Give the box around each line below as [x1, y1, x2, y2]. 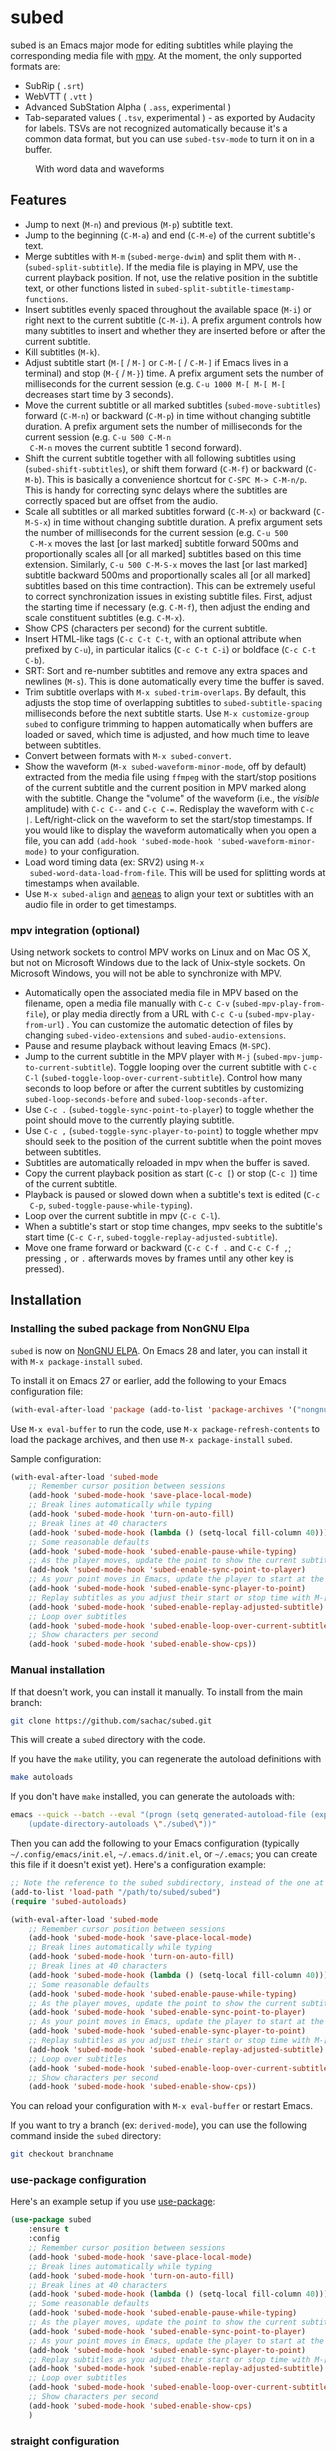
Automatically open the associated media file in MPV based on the [24, 987, 299, 999]
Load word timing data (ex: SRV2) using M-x [24, 856, 205, 868]
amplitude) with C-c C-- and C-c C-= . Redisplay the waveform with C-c [24, 802, 315, 815]
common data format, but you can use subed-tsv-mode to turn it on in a [24, 132, 315, 145]
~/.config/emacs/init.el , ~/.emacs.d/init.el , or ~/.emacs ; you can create [10, 1848, 318, 1860]
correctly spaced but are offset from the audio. [24, 494, 218, 506]
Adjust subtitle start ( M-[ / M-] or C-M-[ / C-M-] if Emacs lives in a [24, 356, 289, 368]
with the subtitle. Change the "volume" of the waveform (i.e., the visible [24, 792, 320, 804]
